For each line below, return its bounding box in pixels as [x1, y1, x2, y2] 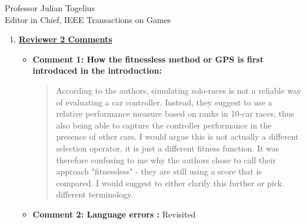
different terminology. [56, 188, 134, 200]
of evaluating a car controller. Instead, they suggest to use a [56, 95, 272, 108]
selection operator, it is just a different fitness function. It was [56, 141, 280, 154]
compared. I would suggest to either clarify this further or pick [56, 176, 282, 189]
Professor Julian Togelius [5, 2, 95, 14]
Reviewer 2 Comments [18, 33, 112, 45]
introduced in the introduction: [32, 64, 162, 77]
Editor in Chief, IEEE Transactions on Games [5, 13, 171, 25]
